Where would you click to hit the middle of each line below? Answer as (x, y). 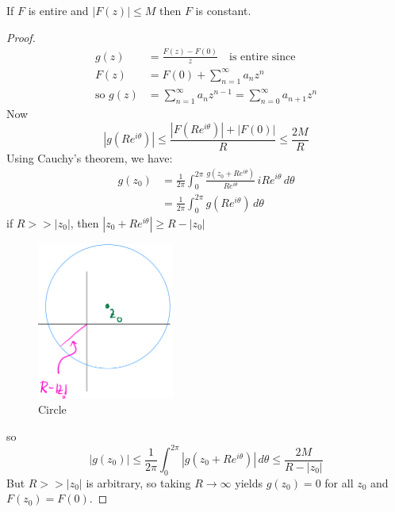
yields (249, 482)
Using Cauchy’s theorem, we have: (90, 157)
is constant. (223, 10)
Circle (52, 409)
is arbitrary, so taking (138, 482)
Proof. (21, 37)
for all (339, 482)
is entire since (263, 57)
